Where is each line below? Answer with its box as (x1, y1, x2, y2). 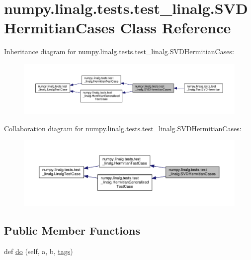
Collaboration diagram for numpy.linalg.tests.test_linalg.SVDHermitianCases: (4, 123, 242, 133)
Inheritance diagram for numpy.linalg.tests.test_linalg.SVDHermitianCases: (4, 46, 234, 57)
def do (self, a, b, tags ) (4, 246, 73, 257)
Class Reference (120, 17, 231, 38)
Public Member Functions (4, 223, 140, 238)
